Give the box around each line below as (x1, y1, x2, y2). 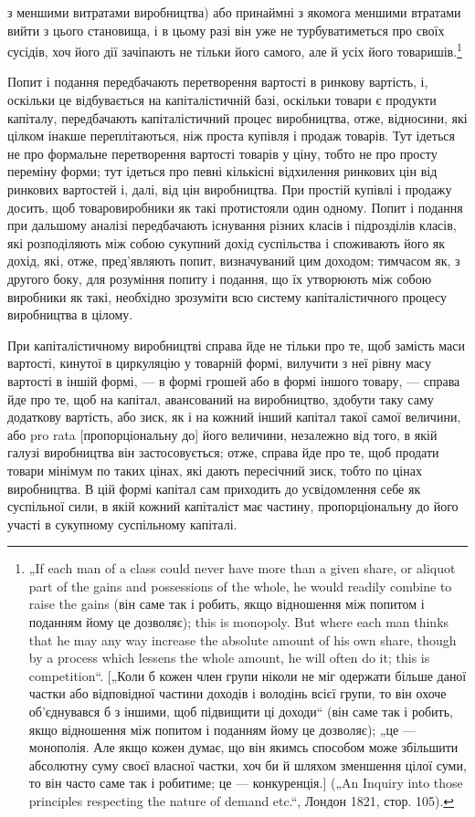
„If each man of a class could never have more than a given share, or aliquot (28, 559, 456, 578)
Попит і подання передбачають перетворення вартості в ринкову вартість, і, (7, 72, 428, 91)
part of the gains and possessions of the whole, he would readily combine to (28, 576, 452, 595)
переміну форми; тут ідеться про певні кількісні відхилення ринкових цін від (7, 162, 438, 181)
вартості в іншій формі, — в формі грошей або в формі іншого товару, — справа (7, 371, 460, 390)
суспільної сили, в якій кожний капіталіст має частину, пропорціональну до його (7, 497, 459, 516)
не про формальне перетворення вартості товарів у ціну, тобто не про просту (7, 143, 438, 162)
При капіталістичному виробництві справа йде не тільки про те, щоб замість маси (7, 335, 465, 354)
